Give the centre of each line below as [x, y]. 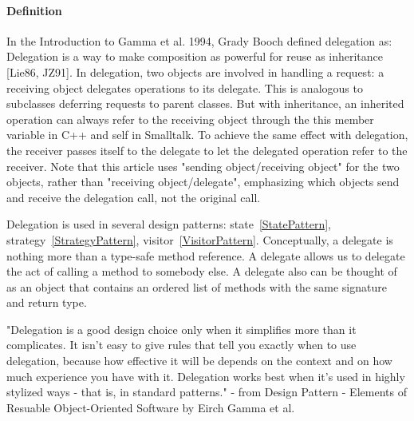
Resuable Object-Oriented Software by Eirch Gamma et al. [151, 407]
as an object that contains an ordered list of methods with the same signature [197, 286]
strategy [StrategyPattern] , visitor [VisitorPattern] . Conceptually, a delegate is [200, 239]
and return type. [47, 302]
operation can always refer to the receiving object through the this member [190, 119]
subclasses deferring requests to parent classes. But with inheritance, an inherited [205, 103]
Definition [34, 10]
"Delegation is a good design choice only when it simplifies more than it [181, 329]
